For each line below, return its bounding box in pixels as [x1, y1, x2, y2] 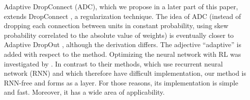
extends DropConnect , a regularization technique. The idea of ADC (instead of [4, 11, 241, 21]
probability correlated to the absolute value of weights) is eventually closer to [4, 30, 234, 40]
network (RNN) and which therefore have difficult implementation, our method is [4, 68, 246, 78]
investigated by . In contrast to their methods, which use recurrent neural [4, 58, 223, 68]
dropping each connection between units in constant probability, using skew [4, 20, 229, 31]
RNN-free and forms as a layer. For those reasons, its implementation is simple [4, 77, 238, 87]
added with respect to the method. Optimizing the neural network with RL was [4, 49, 241, 59]
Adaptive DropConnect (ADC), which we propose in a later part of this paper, [4, 1, 238, 11]
